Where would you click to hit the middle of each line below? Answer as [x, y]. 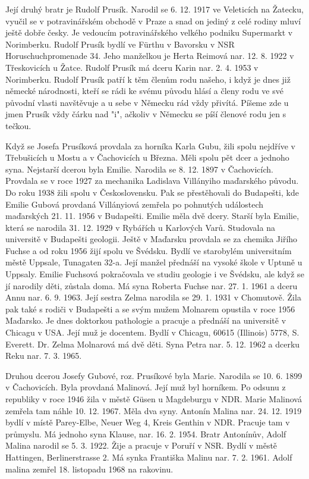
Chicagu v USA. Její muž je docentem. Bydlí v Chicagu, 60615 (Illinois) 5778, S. [152, 332]
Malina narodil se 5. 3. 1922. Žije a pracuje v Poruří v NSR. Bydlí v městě [141, 445]
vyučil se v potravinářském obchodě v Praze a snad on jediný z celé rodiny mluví [153, 21]
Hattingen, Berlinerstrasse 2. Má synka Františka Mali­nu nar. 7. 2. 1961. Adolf [149, 457]
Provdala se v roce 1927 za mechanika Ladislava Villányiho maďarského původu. [152, 181]
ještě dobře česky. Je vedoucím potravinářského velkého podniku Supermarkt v [149, 32]
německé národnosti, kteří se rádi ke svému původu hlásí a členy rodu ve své [144, 91]
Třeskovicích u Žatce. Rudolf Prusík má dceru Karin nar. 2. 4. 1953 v [132, 67]
